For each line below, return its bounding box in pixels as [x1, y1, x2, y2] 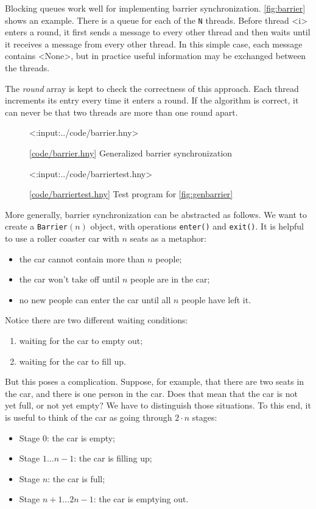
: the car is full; [47, 472, 105, 485]
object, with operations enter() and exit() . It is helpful [90, 220, 304, 233]
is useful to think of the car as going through [5, 410, 172, 423]
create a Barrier [5, 220, 68, 233]
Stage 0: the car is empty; [19, 431, 116, 444]
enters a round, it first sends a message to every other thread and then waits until [5, 26, 311, 38]
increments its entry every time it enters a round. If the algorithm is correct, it [5, 94, 299, 107]
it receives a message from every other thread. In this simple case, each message [5, 37, 303, 50]
